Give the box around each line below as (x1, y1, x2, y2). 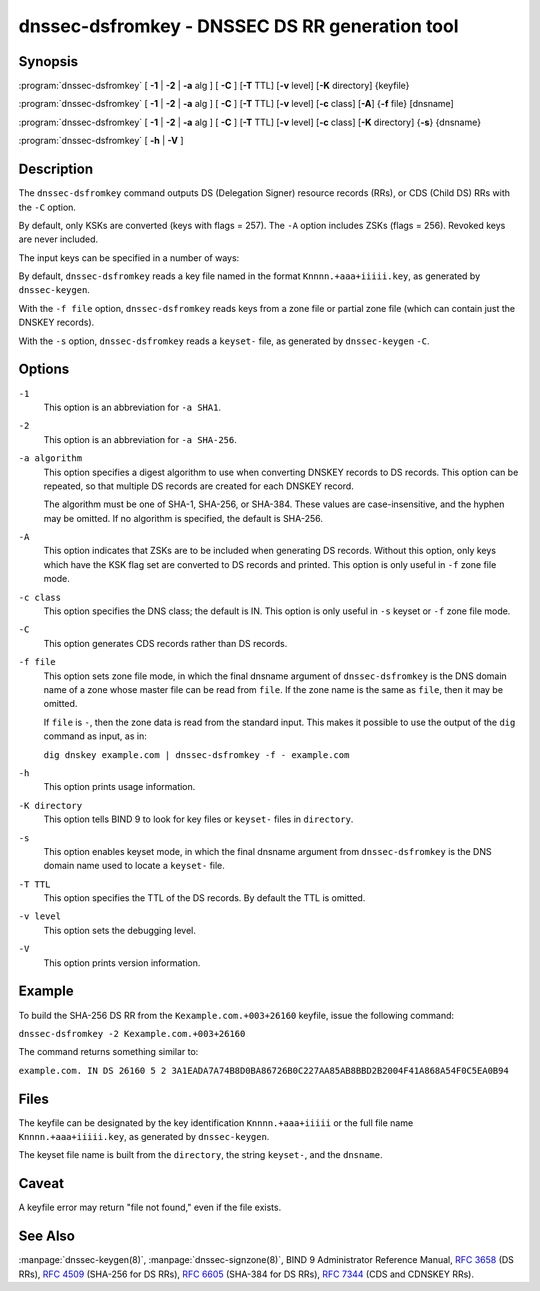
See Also (18, 1228, 75, 1245)
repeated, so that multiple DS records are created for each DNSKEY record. (43, 480, 354, 492)
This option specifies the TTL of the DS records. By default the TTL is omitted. (43, 892, 366, 904)
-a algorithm (18, 453, 83, 464)
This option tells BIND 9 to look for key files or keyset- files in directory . (43, 813, 354, 825)
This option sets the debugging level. (43, 924, 197, 936)
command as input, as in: (43, 730, 147, 742)
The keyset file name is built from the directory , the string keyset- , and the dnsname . (18, 1149, 384, 1161)
